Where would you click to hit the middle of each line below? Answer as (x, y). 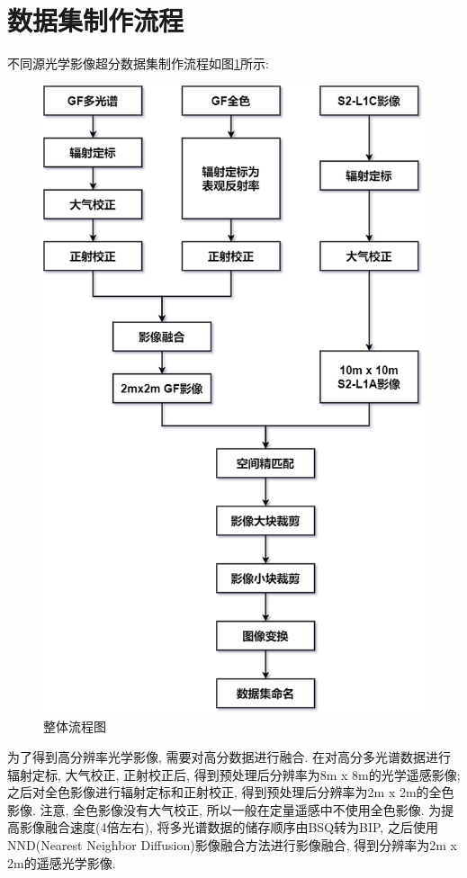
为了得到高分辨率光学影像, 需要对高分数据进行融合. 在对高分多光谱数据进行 (229, 757)
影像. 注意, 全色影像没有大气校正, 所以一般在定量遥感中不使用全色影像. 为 (225, 809)
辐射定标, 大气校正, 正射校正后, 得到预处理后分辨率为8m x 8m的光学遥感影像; (234, 774)
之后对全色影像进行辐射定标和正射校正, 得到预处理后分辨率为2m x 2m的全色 (231, 792)
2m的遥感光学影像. (62, 862)
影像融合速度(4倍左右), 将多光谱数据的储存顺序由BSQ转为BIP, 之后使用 (229, 827)
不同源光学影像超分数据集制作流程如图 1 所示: (138, 63)
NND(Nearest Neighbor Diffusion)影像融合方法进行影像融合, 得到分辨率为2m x (232, 845)
